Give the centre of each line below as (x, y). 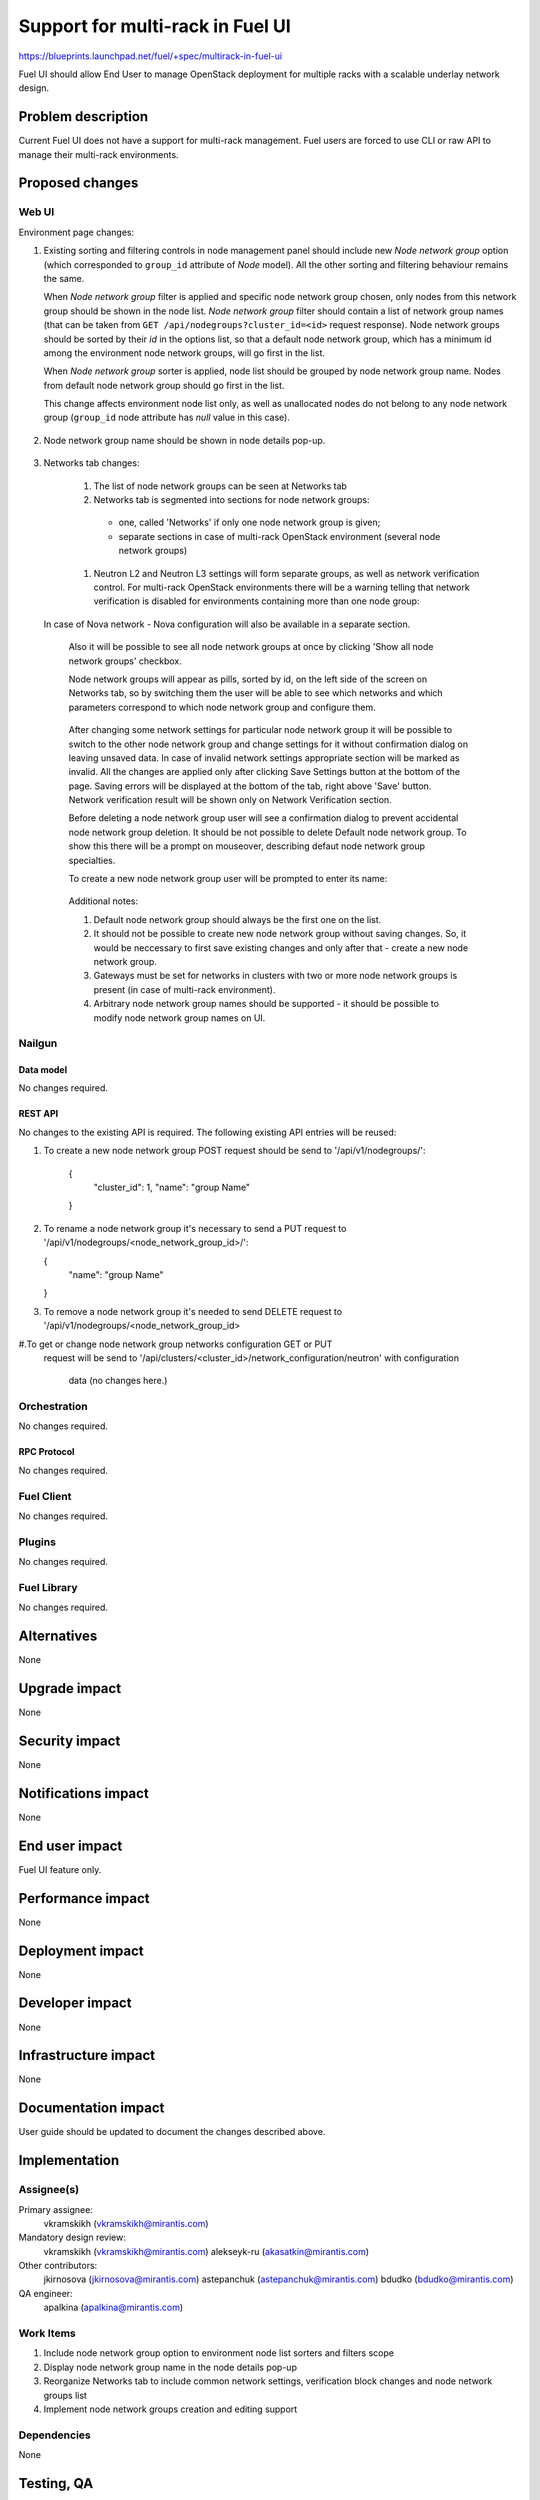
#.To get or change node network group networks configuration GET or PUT (175, 1344)
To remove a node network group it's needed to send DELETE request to (193, 1311)
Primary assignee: (56, 2209)
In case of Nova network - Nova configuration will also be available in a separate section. (227, 624)
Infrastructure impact (87, 2055)
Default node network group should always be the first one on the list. (237, 919)
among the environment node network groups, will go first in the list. (184, 352)
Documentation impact (91, 2108)
